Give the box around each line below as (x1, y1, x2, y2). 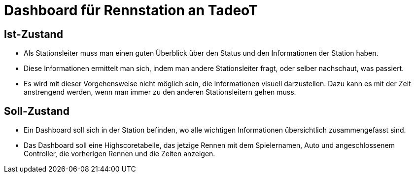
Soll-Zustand (4, 105, 69, 117)
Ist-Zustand (4, 28, 63, 40)
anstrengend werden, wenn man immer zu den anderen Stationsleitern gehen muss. (24, 88, 296, 97)
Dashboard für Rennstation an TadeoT (4, 2, 258, 19)
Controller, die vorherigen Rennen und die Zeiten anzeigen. (24, 149, 215, 158)
